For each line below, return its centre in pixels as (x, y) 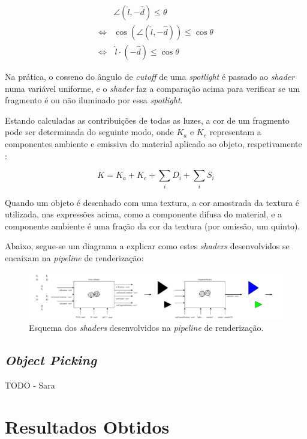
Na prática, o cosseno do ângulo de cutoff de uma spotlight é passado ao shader (150, 77)
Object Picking (51, 360)
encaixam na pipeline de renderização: (74, 257)
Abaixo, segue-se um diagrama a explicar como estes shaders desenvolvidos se (147, 246)
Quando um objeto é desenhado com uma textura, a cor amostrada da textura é (152, 202)
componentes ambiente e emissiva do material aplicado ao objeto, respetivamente (153, 144)
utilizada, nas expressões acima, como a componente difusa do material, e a (144, 214)
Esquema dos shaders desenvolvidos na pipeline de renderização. (146, 328)
